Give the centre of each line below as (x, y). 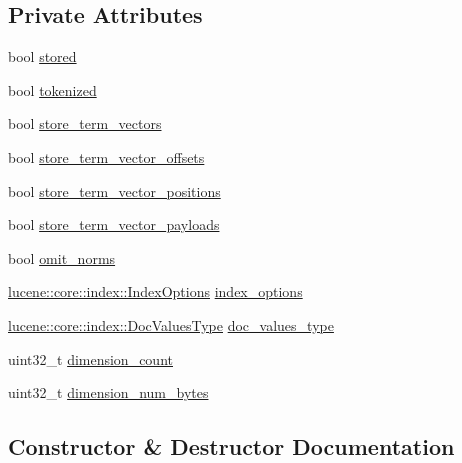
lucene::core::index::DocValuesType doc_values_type (171, 324)
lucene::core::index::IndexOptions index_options (155, 291)
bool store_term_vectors (85, 123)
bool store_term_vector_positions (114, 190)
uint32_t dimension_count (90, 358)
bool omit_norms (62, 257)
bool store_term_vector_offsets (106, 156)
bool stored (42, 56)
